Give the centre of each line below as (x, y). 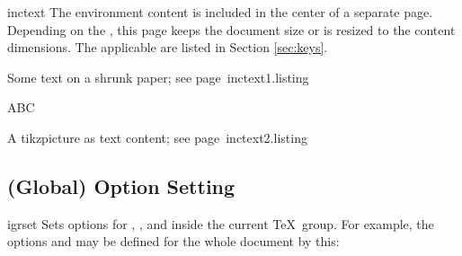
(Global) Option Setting (121, 185)
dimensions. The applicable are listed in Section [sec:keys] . (168, 47)
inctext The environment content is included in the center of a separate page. (220, 12)
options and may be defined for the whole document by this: (173, 241)
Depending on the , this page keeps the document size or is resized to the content (231, 29)
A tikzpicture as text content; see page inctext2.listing (157, 137)
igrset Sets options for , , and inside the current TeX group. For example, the (221, 223)
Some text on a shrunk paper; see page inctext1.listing (158, 77)
